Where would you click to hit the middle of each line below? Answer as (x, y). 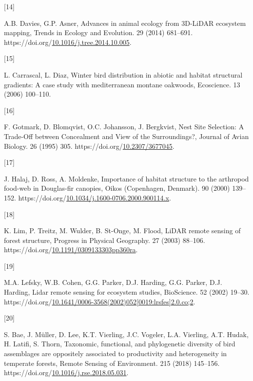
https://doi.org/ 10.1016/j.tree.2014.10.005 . (68, 42)
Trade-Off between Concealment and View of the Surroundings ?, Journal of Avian (126, 136)
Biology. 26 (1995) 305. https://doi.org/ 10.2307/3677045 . (89, 146)
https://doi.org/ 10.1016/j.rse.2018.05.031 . (66, 372)
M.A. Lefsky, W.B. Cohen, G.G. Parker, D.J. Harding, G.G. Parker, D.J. (113, 282)
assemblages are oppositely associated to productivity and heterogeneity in (116, 353)
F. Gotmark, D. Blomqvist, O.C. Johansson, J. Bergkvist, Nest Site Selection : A (124, 127)
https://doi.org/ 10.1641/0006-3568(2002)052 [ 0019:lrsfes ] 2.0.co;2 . (100, 301)
